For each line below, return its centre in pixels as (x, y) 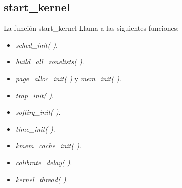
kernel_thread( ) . (42, 179)
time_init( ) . (35, 128)
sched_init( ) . (37, 45)
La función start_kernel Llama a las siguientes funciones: (91, 28)
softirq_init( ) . (38, 112)
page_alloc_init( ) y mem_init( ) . (68, 78)
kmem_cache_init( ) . (48, 145)
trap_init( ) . (35, 95)
